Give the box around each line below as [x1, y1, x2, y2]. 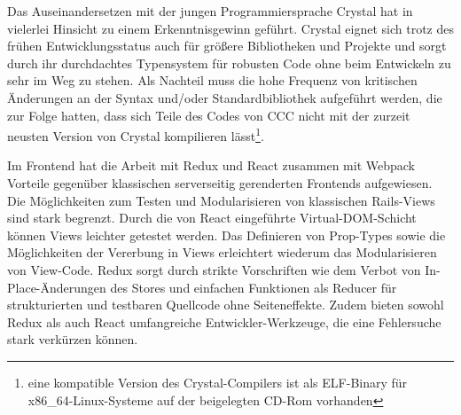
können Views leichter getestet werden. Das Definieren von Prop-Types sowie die [7, 225, 446, 244]
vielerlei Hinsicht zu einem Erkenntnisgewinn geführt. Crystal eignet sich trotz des [7, 19, 454, 37]
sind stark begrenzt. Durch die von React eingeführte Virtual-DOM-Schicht [7, 208, 417, 227]
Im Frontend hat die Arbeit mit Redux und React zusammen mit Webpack [7, 156, 416, 175]
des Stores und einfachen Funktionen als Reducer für [110, 278, 397, 296]
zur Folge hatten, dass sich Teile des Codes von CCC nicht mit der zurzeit [7, 106, 410, 124]
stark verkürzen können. [7, 330, 138, 348]
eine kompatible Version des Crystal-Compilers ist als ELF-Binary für [27, 372, 408, 391]
